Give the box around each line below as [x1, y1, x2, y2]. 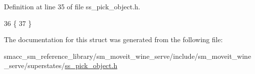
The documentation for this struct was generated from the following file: [4, 34, 223, 45]
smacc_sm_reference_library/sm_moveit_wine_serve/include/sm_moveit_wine [4, 50, 251, 61]
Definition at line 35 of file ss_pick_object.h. [4, 1, 140, 11]
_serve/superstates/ [4, 60, 65, 71]
